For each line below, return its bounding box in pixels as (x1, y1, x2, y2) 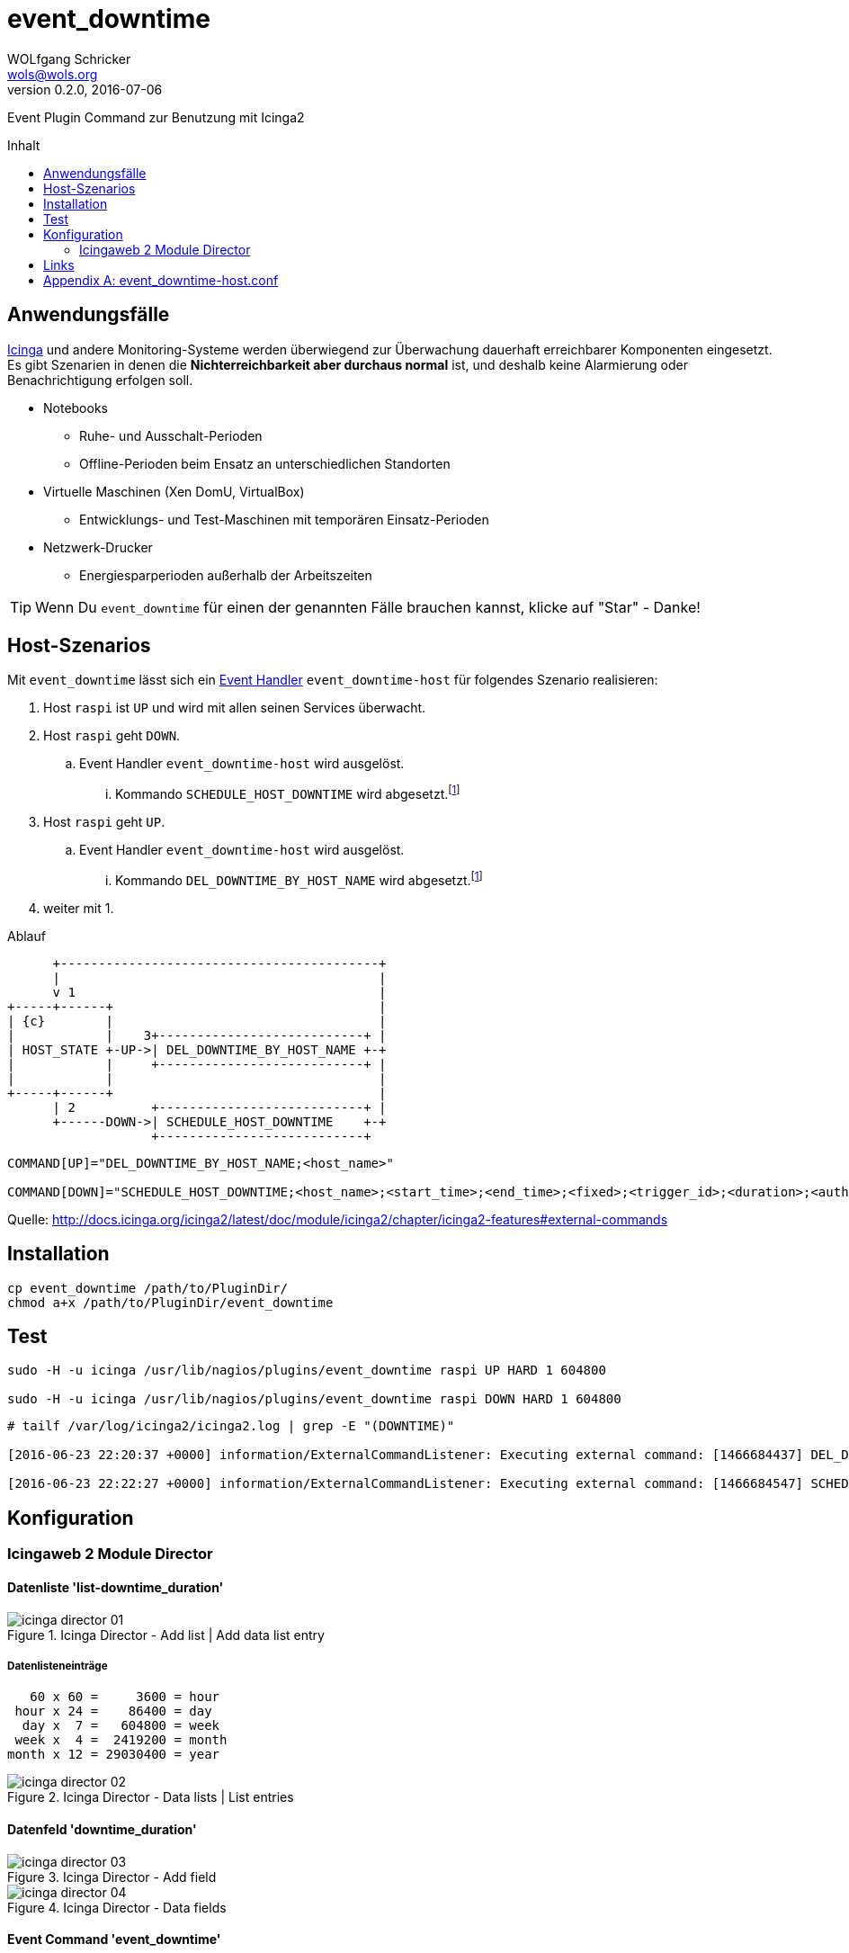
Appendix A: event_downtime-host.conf (43, 272, 279, 288)
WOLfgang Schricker (7, 50, 131, 67)
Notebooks (43, 399, 108, 416)
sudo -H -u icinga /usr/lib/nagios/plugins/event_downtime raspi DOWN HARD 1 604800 (7, 1392, 621, 1407)
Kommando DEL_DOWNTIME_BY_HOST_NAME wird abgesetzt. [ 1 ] (115, 870, 483, 888)
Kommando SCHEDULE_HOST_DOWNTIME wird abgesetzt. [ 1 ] (115, 784, 460, 802)
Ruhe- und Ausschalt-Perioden (79, 427, 263, 443)
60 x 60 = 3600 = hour (30, 1689, 220, 1705)
